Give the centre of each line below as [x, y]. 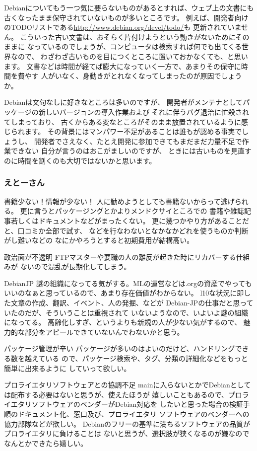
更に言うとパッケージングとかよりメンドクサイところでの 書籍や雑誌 [132, 211]
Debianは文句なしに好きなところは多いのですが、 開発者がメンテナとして [124, 102]
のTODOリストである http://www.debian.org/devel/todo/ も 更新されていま [123, 27]
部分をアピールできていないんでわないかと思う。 [104, 332]
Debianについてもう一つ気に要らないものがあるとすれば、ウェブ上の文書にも [129, 7]
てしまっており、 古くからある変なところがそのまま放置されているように [123, 121]
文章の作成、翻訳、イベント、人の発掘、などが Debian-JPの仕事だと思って [132, 303]
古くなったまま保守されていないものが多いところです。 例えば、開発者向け [126, 17]
